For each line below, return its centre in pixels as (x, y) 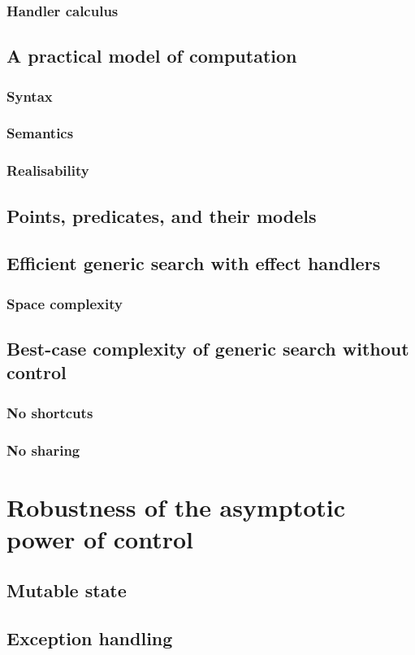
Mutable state (67, 590)
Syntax (30, 96)
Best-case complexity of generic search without (208, 348)
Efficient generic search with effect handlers (194, 263)
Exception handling (90, 638)
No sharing (43, 450)
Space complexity (65, 303)
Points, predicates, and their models (162, 215)
